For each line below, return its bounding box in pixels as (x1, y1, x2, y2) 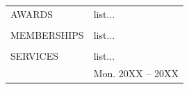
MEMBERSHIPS (10, 27, 84, 42)
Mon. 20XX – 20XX (93, 65, 179, 80)
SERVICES (10, 48, 59, 63)
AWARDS (10, 6, 54, 21)
